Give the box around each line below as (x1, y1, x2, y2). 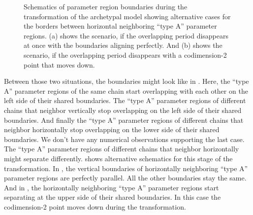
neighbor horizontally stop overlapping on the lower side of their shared (4, 124, 220, 135)
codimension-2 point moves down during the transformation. (4, 201, 186, 212)
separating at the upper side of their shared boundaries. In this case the (4, 192, 221, 202)
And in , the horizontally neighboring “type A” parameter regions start (4, 182, 219, 192)
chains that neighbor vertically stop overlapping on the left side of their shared (4, 105, 242, 115)
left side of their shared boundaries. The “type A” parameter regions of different (4, 95, 246, 106)
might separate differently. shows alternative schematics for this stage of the (4, 153, 233, 163)
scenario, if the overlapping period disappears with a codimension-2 (24, 49, 227, 60)
